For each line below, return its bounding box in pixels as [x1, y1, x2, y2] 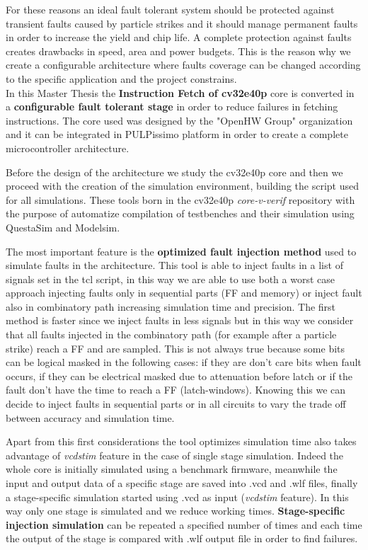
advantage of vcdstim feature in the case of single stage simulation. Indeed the [6, 447, 344, 462]
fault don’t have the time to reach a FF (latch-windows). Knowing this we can [6, 382, 346, 397]
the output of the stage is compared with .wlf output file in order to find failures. [6, 531, 358, 546]
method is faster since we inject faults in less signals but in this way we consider [6, 313, 354, 328]
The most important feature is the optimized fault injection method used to [6, 244, 357, 258]
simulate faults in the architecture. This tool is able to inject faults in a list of [6, 258, 343, 273]
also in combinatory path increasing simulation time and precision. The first [6, 299, 336, 314]
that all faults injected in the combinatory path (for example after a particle [6, 327, 337, 342]
